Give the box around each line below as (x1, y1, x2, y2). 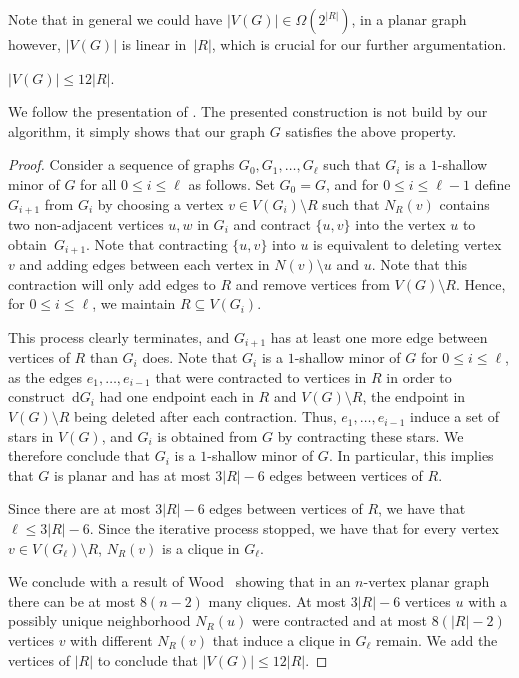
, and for (325, 173, 379, 194)
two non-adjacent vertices (8, 214, 164, 235)
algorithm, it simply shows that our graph (8, 120, 266, 141)
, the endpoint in (362, 386, 466, 407)
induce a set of (410, 406, 500, 427)
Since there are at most (8, 498, 151, 519)
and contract (233, 214, 311, 235)
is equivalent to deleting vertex (313, 233, 502, 254)
